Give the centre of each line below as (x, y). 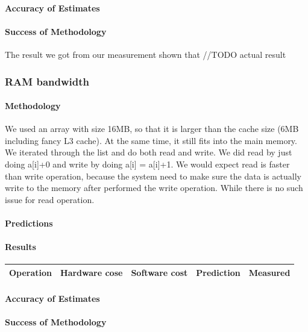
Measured (269, 272)
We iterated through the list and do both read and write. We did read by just (149, 152)
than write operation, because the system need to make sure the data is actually (153, 176)
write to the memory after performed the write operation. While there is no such (154, 188)
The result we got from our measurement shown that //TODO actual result (146, 54)
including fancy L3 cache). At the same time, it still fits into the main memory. (151, 140)
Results (20, 247)
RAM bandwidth (47, 81)
